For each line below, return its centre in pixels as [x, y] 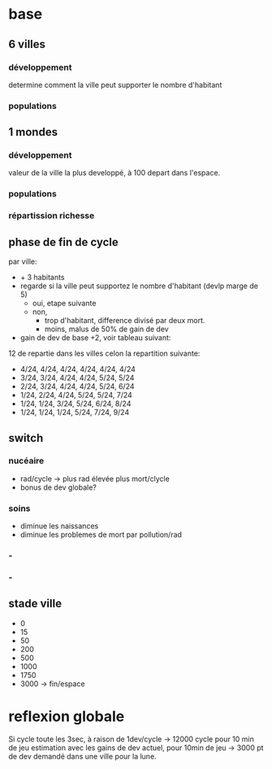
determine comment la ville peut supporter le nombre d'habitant [115, 84]
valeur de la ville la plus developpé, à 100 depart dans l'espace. [114, 173]
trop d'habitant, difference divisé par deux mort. [125, 321]
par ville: [23, 261]
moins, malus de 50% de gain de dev [106, 329]
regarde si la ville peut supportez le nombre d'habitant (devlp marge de [139, 286]
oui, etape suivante [64, 303]
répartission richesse [52, 216]
